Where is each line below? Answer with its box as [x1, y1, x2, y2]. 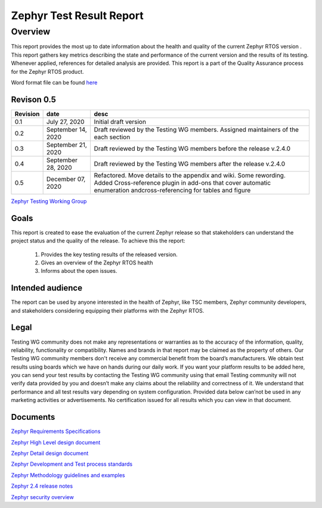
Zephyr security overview [11, 493, 74, 500]
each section [94, 133, 131, 141]
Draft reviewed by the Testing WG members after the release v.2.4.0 [94, 160, 286, 168]
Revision [14, 110, 40, 118]
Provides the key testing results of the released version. [41, 251, 178, 258]
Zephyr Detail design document [11, 450, 89, 457]
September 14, [46, 125, 88, 133]
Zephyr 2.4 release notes [11, 482, 73, 490]
